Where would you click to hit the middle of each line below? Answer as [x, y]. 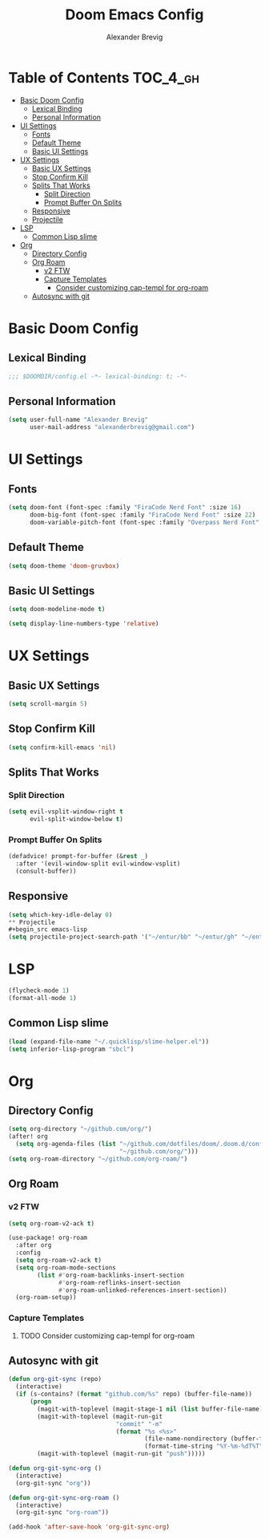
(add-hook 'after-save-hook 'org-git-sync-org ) [89, 1527]
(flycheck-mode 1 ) [39, 991]
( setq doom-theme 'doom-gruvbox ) [64, 566]
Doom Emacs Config [134, 15]
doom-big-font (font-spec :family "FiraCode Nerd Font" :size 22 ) [143, 515]
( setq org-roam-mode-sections [66, 1268]
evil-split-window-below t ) [76, 820]
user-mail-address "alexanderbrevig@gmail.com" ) [112, 427]
